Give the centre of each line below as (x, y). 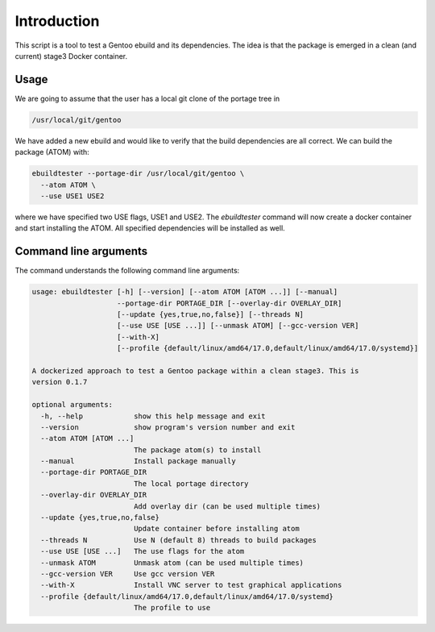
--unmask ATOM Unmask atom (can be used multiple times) (172, 563)
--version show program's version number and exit (168, 427)
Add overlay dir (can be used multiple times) (227, 506)
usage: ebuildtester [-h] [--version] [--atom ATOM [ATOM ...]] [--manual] (185, 292)
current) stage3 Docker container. (71, 56)
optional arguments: (72, 405)
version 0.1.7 (60, 382)
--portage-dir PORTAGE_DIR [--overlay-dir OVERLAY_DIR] (230, 303)
